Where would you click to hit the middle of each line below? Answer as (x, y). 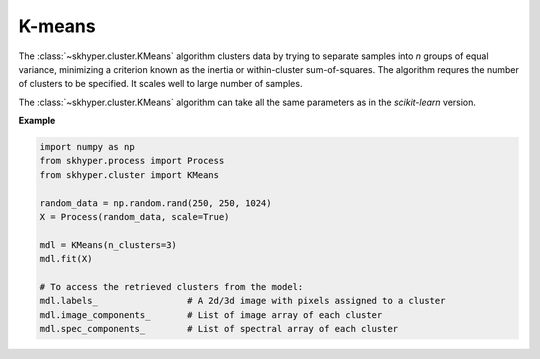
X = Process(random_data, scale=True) (134, 217)
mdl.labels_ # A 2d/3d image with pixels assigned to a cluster (242, 301)
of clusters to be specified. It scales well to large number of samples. (160, 84)
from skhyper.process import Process (132, 161)
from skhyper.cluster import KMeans (129, 174)
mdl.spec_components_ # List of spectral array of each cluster (219, 329)
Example (37, 121)
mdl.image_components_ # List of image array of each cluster (211, 314)
